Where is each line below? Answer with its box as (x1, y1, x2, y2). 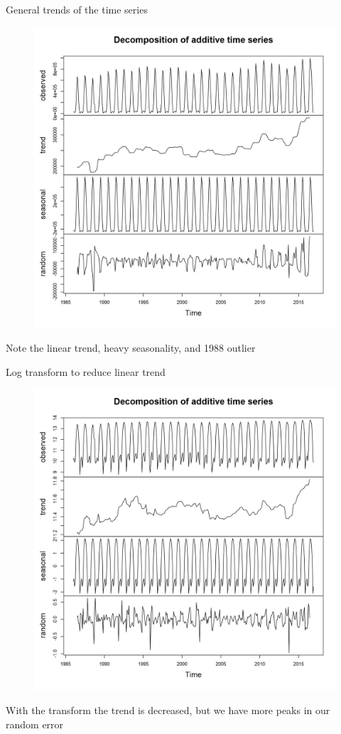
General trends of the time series (6, 2, 148, 16)
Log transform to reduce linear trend (6, 364, 166, 379)
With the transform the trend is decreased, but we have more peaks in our (6, 702, 330, 717)
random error (6, 716, 64, 731)
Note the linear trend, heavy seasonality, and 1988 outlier (6, 340, 256, 355)
